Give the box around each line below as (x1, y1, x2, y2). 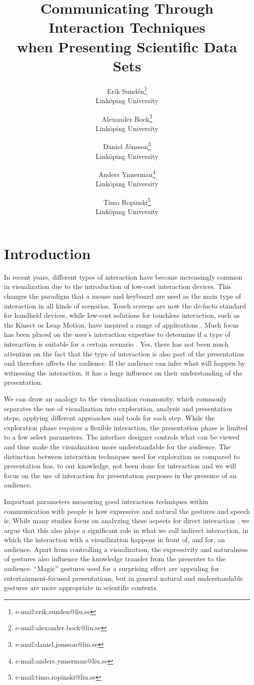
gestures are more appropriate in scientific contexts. (4, 582, 158, 593)
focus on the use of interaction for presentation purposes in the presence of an (4, 470, 237, 480)
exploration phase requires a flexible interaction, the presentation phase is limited (4, 422, 248, 432)
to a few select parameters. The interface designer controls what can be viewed (4, 432, 240, 442)
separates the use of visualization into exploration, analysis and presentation (4, 403, 233, 413)
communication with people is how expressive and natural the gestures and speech (4, 506, 250, 516)
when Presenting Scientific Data (17, 36, 237, 56)
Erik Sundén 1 (107, 84, 147, 96)
